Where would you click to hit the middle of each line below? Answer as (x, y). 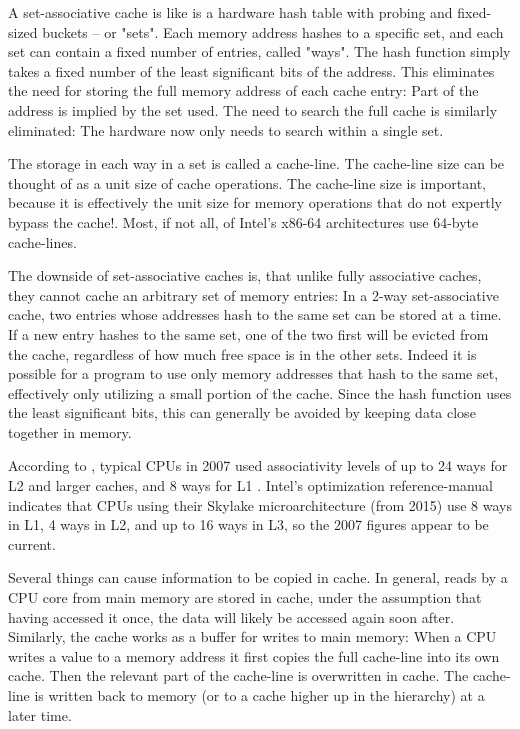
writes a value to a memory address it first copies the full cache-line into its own (254, 655)
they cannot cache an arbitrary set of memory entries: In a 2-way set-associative (253, 294)
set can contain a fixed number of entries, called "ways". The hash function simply (259, 51)
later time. (40, 714)
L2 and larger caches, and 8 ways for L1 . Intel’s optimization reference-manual (250, 485)
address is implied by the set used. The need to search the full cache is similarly (253, 109)
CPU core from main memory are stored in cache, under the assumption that (245, 597)
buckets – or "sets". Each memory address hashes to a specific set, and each (273, 31)
